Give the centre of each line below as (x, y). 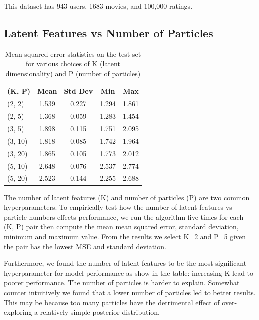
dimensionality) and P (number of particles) (73, 73)
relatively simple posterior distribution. (100, 312)
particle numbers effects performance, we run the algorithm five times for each (124, 216)
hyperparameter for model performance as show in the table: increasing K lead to (129, 272)
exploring (18, 312)
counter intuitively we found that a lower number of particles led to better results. (130, 292)
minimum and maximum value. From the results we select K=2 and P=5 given (125, 236)
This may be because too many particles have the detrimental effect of (112, 302)
